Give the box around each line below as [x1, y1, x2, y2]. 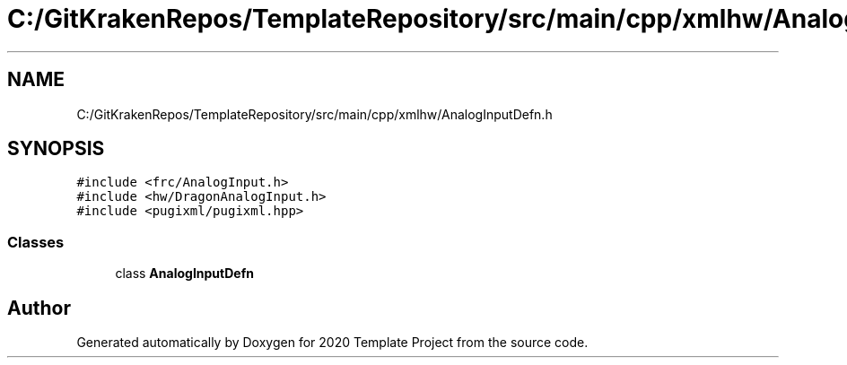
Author [7, 296, 71, 319]
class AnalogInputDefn [115, 265, 254, 282]
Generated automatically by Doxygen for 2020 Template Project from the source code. [76, 335, 589, 351]
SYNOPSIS [7, 137, 105, 161]
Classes [7, 232, 65, 251]
